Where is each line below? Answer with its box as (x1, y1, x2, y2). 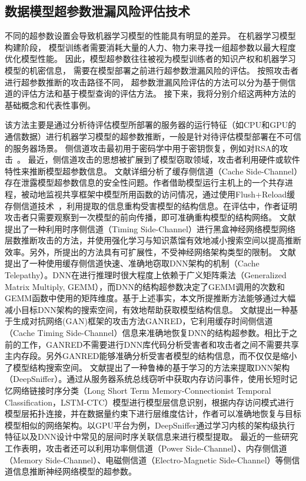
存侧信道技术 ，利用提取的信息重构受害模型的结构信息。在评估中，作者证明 (5, 199, 297, 212)
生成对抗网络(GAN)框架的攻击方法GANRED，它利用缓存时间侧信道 (12, 315, 273, 327)
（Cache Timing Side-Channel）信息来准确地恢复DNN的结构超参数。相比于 (5, 327, 290, 339)
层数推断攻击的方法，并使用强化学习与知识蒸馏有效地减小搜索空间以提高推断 (5, 234, 301, 246)
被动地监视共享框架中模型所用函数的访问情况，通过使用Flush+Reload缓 (21, 187, 295, 200)
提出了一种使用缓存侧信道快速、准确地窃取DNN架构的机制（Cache (5, 257, 260, 269)
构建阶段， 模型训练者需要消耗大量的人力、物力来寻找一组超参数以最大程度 (5, 41, 296, 53)
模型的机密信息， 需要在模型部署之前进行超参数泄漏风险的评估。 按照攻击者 (5, 64, 299, 76)
